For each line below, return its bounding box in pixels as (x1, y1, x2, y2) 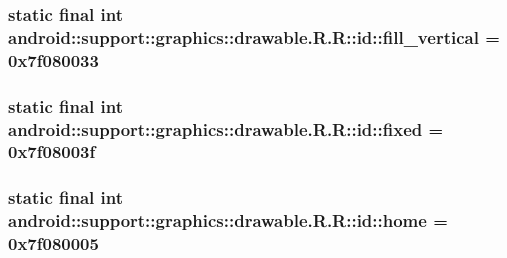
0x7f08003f (8, 139, 96, 164)
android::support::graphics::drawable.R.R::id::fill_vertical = (8, 24, 500, 49)
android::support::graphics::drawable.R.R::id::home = (8, 208, 448, 233)
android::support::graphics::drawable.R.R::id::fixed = (8, 116, 444, 141)
